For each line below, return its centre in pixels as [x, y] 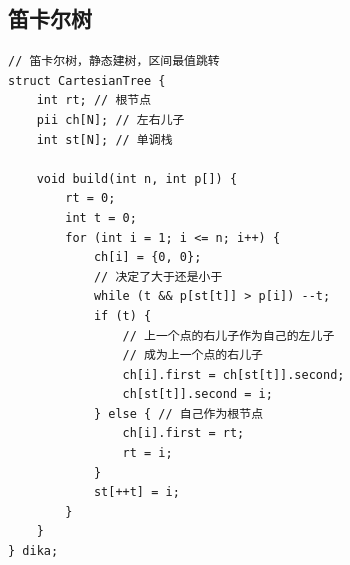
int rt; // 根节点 [94, 100]
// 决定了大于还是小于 [158, 276]
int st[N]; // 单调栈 [104, 139]
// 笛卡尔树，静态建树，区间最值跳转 [114, 61]
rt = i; [147, 453]
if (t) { [122, 315]
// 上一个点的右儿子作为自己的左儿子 [228, 335]
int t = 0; [101, 217]
